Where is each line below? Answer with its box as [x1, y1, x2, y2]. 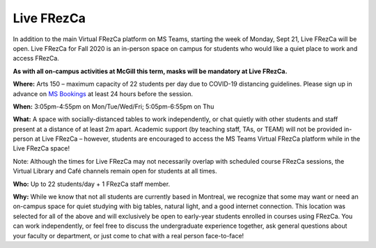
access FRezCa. [13, 54, 59, 63]
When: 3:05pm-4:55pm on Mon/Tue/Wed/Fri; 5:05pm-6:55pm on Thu [13, 102, 214, 111]
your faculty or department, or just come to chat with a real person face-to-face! [13, 231, 244, 240]
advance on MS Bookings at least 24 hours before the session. [13, 89, 194, 98]
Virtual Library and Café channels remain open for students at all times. [13, 167, 217, 176]
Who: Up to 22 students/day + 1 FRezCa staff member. [13, 180, 171, 188]
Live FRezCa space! [13, 144, 70, 153]
